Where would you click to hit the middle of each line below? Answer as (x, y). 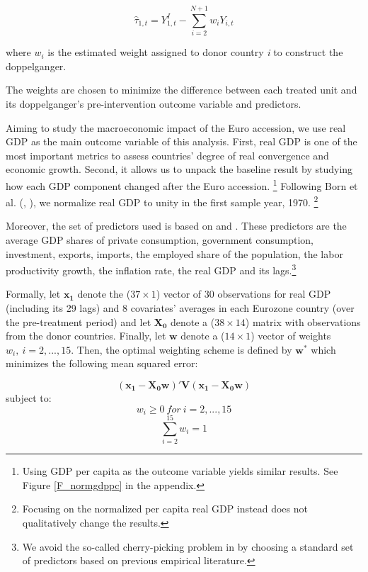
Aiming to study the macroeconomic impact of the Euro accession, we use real (176, 127)
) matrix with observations (303, 321)
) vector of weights (291, 336)
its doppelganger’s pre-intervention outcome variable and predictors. (154, 103)
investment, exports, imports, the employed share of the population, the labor (174, 253)
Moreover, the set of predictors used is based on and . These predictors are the (176, 226)
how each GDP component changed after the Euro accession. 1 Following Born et (182, 184)
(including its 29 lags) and (63, 308)
